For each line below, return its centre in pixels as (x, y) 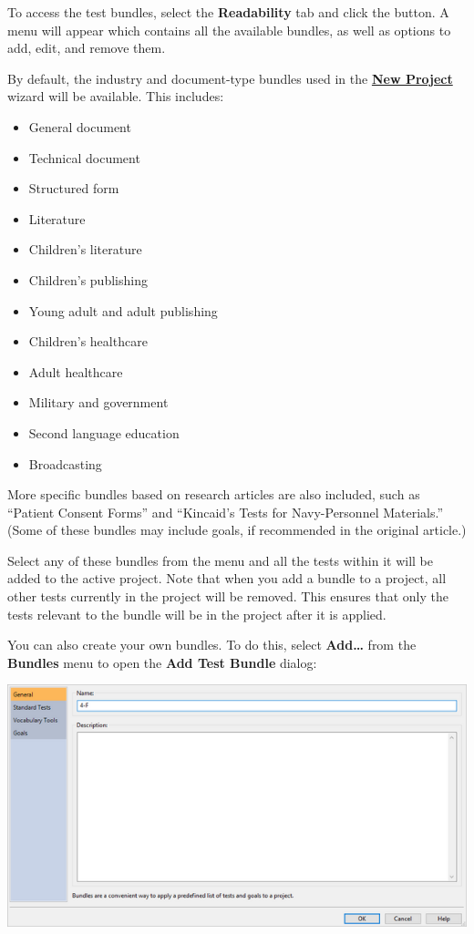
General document (80, 126)
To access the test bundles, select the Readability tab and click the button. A (228, 12)
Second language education (104, 432)
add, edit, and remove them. (87, 48)
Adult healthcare (76, 371)
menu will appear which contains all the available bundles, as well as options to (229, 30)
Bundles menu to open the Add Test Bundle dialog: (162, 662)
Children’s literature (85, 249)
